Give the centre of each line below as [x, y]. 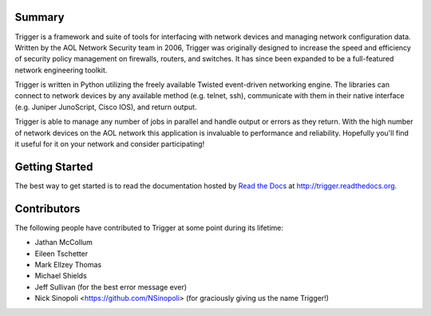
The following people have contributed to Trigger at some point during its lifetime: [149, 227]
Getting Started [54, 166]
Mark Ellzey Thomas [68, 265]
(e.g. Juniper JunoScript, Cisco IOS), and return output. [106, 107]
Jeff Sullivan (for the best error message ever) [111, 286]
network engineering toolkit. [61, 70]
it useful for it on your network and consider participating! [110, 144]
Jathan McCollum [64, 243]
